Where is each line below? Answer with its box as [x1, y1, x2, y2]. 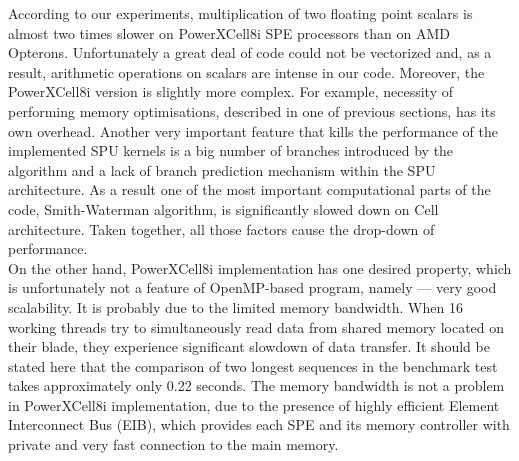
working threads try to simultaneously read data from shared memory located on [8, 316, 505, 337]
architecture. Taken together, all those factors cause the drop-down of [8, 218, 435, 239]
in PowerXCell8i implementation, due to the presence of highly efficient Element [8, 394, 500, 415]
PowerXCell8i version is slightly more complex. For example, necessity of [8, 81, 453, 102]
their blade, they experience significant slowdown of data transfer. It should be [8, 336, 490, 357]
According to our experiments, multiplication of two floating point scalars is [8, 3, 473, 23]
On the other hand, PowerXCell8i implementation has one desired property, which [8, 257, 512, 278]
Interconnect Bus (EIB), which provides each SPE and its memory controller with [8, 414, 510, 435]
